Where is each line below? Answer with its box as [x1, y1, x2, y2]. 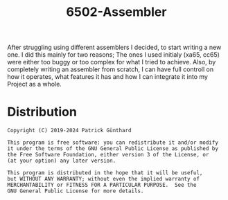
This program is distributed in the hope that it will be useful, [7, 170, 203, 176]
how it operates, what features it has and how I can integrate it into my [7, 73, 208, 81]
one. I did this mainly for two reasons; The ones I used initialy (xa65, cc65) [7, 51, 220, 59]
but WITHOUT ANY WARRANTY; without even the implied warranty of [7, 176, 200, 183]
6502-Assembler [66, 4, 167, 20]
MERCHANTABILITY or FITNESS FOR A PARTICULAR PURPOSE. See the [7, 181, 197, 189]
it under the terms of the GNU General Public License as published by [7, 145, 218, 152]
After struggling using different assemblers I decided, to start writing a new [7, 43, 222, 52]
